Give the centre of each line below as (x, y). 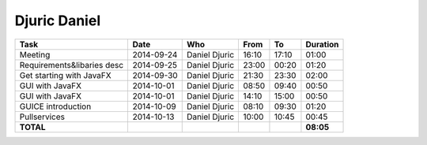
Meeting (35, 54)
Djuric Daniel (58, 20)
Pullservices (42, 117)
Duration (322, 44)
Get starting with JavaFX (65, 75)
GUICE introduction (55, 106)
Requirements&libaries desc (72, 65)
